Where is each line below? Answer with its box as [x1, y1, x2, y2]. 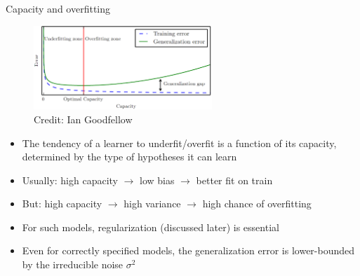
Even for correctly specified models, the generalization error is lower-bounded [22, 243, 355, 258]
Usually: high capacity [22, 172, 119, 187]
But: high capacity [22, 196, 102, 211]
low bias [140, 172, 175, 187]
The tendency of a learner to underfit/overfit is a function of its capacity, [22, 135, 337, 150]
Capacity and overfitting [6, 1, 111, 15]
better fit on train [196, 172, 273, 187]
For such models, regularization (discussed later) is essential [22, 219, 279, 234]
